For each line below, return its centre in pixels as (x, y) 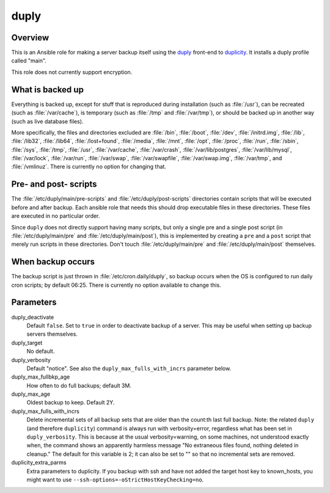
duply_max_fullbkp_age (41, 377)
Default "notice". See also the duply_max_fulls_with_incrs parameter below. (129, 368)
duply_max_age (31, 394)
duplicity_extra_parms (39, 462)
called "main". (29, 61)
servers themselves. (52, 334)
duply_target (27, 343)
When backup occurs (53, 262)
